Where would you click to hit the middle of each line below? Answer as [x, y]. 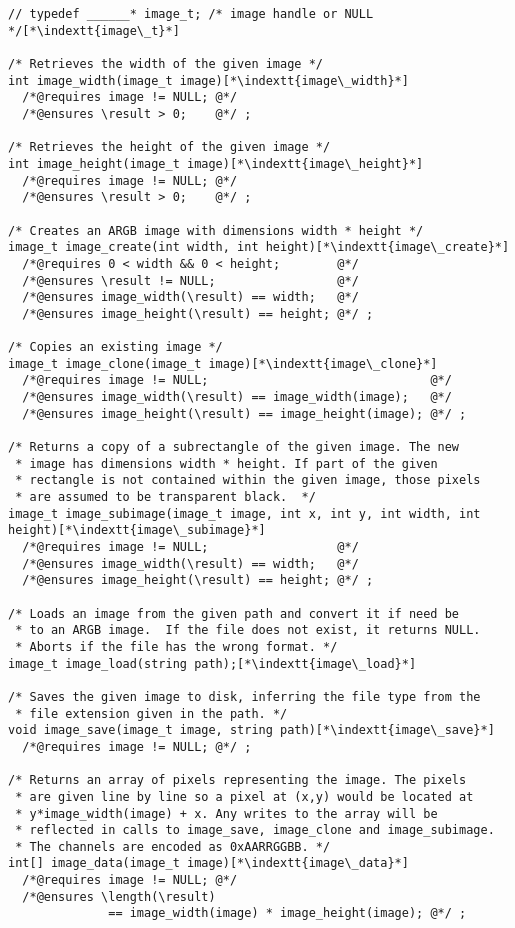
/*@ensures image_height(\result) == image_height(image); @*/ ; [244, 413]
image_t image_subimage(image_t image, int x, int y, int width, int [244, 513]
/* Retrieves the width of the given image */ [165, 63]
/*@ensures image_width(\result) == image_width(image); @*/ [237, 397]
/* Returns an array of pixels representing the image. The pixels [237, 780]
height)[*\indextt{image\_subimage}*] [137, 530]
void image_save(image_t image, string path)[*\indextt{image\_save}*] [251, 730]
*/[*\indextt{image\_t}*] [94, 30]
